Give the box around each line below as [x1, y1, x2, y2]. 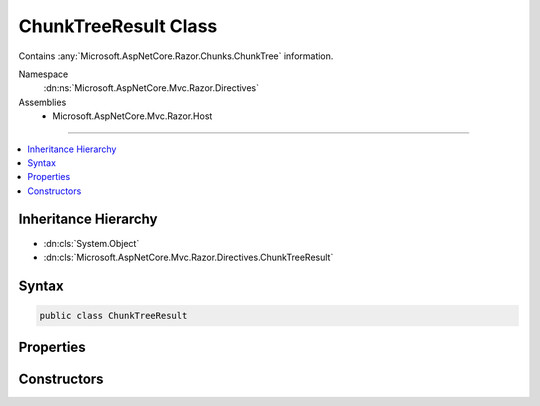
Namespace [18, 68, 69, 80]
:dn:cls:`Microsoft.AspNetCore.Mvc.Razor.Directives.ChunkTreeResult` [43, 251, 334, 263]
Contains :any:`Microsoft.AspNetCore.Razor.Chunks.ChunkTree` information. [18, 50, 334, 62]
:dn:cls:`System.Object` [43, 237, 140, 249]
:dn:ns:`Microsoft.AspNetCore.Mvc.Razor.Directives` [43, 82, 260, 94]
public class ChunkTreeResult [39, 310, 188, 321]
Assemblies [18, 96, 67, 108]
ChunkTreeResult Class [18, 15, 218, 37]
